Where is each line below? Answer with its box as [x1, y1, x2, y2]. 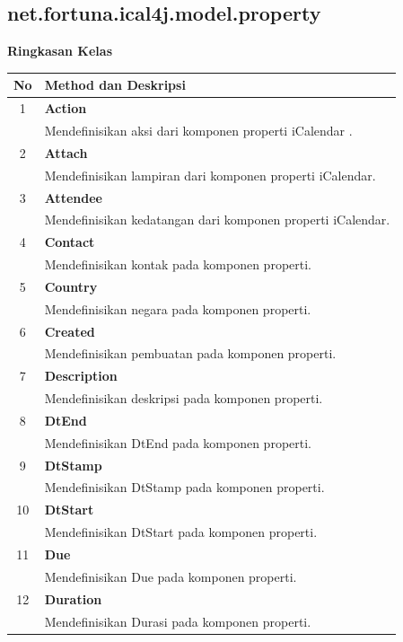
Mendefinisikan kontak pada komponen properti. [44, 255, 311, 274]
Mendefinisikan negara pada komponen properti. [44, 299, 311, 318]
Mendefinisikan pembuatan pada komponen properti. [44, 344, 337, 363]
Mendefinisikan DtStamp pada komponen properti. [44, 478, 325, 497]
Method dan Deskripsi [44, 75, 186, 94]
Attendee [44, 188, 102, 207]
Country [44, 277, 98, 295]
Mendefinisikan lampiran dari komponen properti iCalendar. [44, 165, 376, 184]
